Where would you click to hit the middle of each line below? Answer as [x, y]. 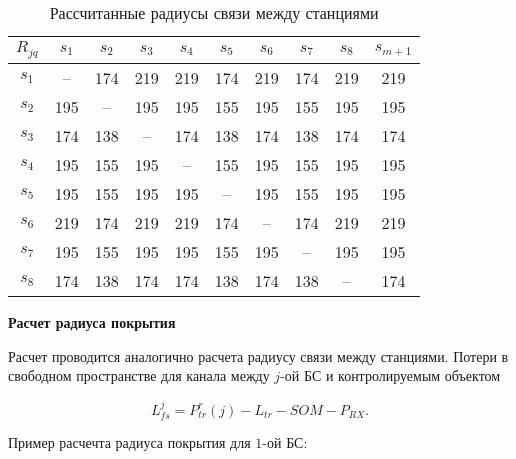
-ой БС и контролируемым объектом [390, 375]
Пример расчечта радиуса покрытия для [129, 441]
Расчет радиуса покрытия [92, 321]
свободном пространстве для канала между [139, 375]
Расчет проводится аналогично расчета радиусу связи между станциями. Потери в [258, 355]
